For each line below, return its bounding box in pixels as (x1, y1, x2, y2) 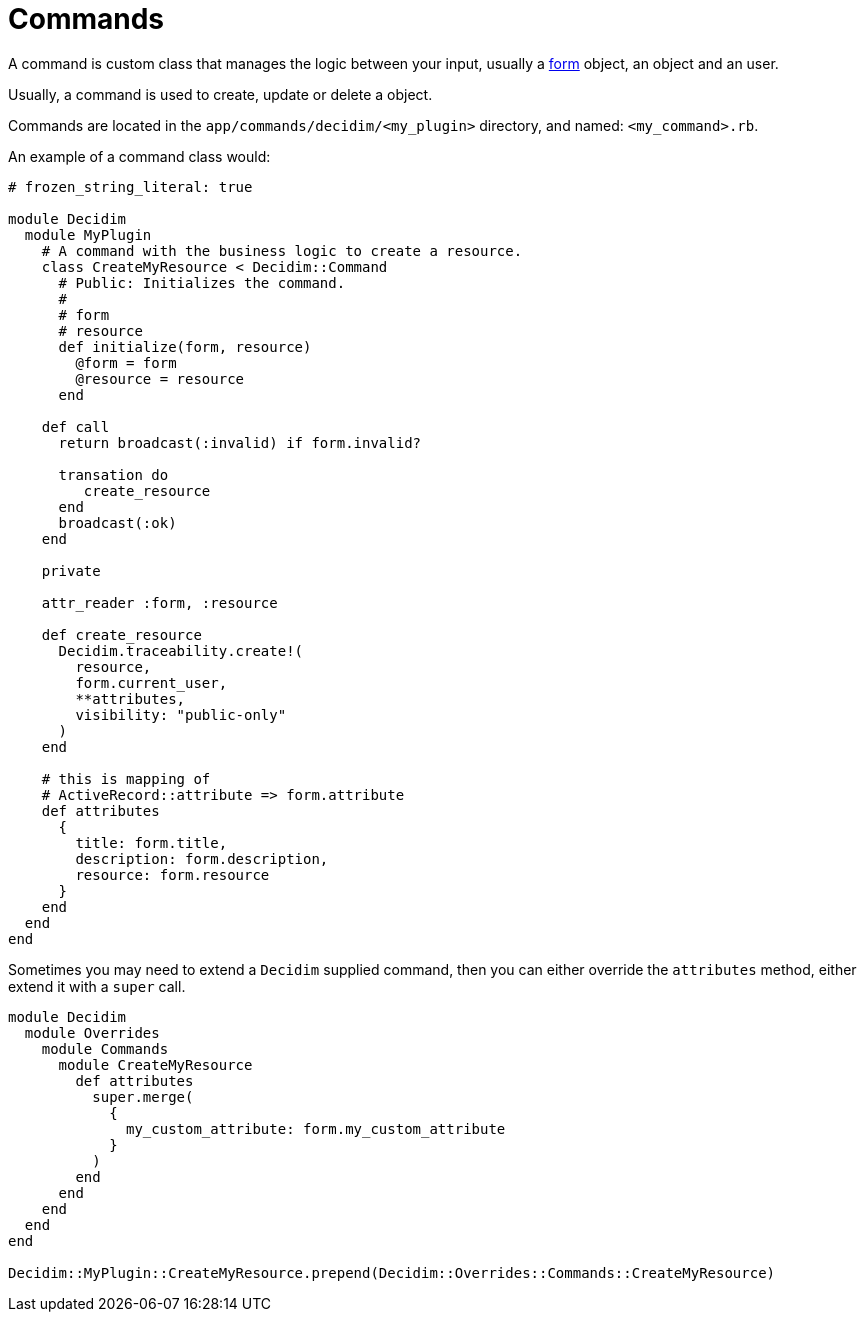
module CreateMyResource (58, 1056, 253, 1073)
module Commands (41, 1040, 169, 1057)
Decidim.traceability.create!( (58, 642, 304, 659)
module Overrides (24, 1024, 160, 1041)
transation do (58, 466, 169, 483)
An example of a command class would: (8, 147, 271, 165)
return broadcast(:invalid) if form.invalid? (58, 434, 422, 451)
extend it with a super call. (8, 977, 186, 995)
